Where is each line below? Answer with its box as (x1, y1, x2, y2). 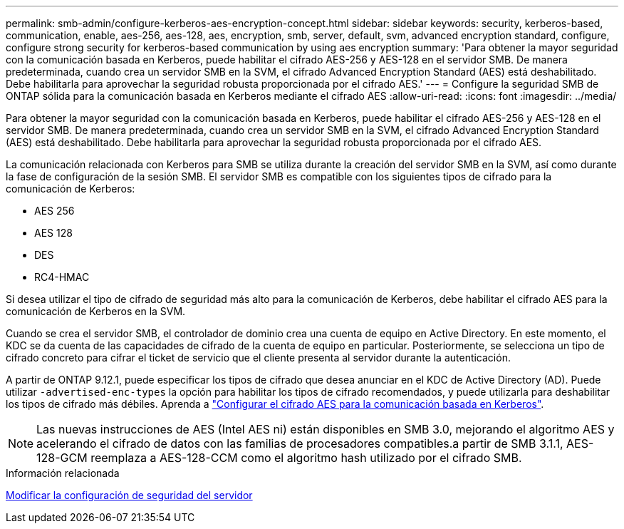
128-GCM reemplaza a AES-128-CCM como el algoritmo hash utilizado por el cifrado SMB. (36, 451, 522, 465)
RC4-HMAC (34, 271, 90, 283)
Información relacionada (6, 467, 120, 479)
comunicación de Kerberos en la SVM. (6, 305, 186, 317)
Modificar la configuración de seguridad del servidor (6, 489, 253, 501)
